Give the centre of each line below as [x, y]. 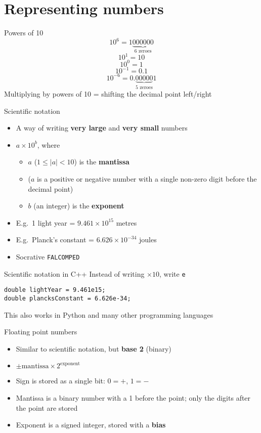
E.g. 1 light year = [46, 222]
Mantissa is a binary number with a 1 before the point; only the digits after [133, 398]
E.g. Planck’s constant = [55, 240]
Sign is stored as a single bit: [60, 381]
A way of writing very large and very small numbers [102, 128]
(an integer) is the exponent [79, 206]
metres [126, 222]
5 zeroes [144, 87]
